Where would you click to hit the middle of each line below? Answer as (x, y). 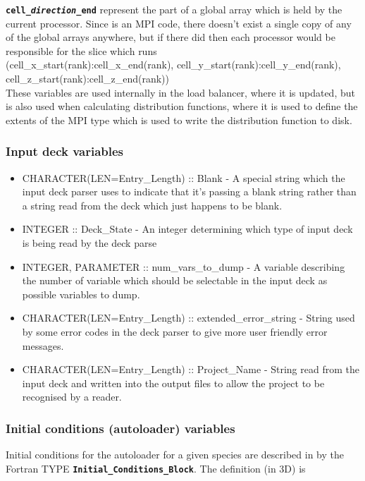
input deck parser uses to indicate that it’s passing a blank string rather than (189, 191)
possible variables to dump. (81, 294)
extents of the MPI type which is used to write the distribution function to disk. (179, 120)
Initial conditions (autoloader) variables (120, 428)
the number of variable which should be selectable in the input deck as (175, 280)
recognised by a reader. (72, 397)
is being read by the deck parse (89, 243)
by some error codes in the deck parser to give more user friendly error (175, 331)
